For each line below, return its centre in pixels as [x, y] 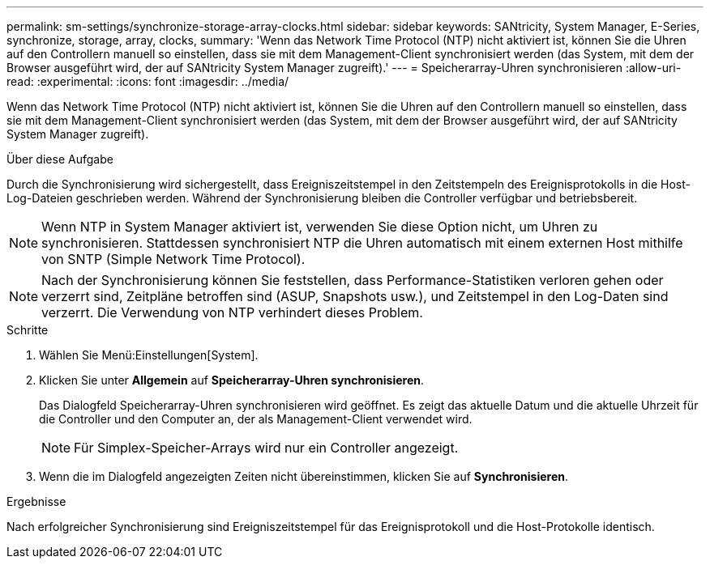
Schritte [28, 330]
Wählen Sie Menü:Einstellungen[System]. [149, 355]
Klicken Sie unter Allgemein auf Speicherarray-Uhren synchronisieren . [232, 380]
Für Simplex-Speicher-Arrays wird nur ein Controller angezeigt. [266, 448]
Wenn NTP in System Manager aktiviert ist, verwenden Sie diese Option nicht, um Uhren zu [320, 227]
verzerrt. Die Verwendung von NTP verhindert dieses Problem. [232, 312]
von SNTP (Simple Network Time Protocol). [173, 259]
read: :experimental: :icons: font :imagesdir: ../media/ [148, 81]
